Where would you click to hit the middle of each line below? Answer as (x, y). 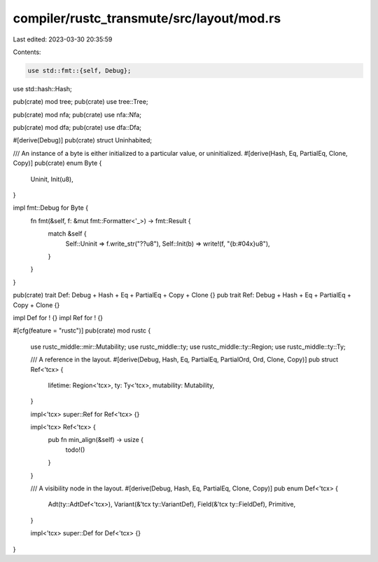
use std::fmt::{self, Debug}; (79, 71)
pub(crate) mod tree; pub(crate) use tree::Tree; (80, 102)
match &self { (67, 234)
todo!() (75, 450)
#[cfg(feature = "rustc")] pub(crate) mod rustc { (82, 330)
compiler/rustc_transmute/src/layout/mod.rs (147, 18)
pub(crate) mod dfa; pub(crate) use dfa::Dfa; (77, 128)
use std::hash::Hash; (43, 88)
